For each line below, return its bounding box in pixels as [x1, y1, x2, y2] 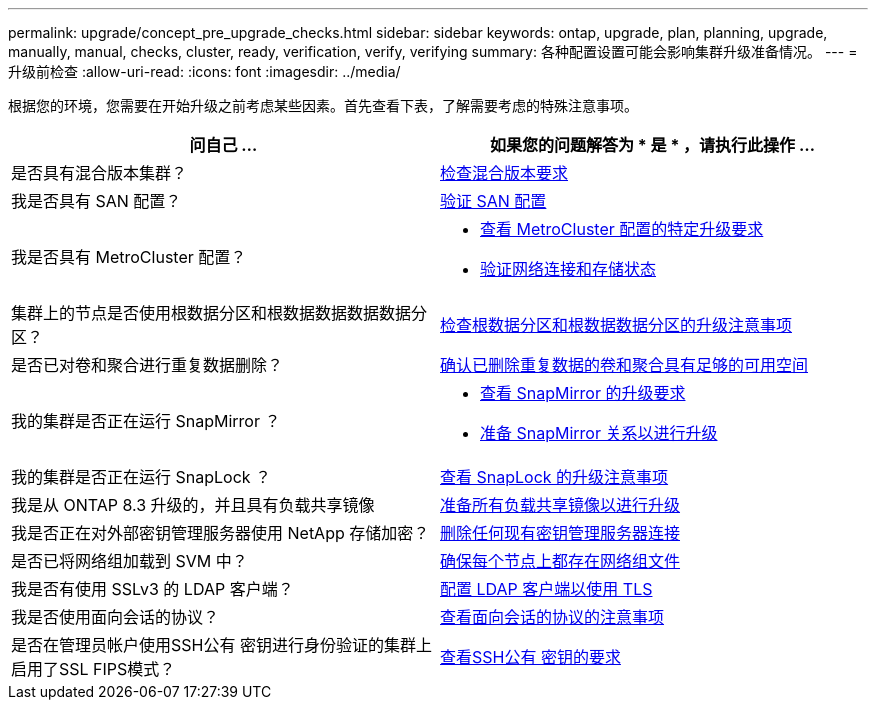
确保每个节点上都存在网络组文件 [440, 551, 681, 571]
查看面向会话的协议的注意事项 [440, 607, 665, 627]
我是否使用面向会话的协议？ [11, 607, 220, 627]
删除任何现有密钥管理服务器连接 [440, 523, 681, 543]
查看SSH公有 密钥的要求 [440, 647, 621, 667]
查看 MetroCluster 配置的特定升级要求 [480, 219, 764, 239]
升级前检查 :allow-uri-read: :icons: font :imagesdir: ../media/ [8, 63, 401, 80]
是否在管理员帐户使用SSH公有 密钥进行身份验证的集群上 [11, 635, 432, 655]
